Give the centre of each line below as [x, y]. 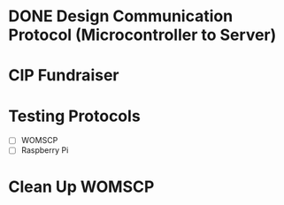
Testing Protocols [74, 116]
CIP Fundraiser [64, 76]
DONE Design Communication [121, 16]
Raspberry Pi [45, 150]
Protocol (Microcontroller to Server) [142, 35]
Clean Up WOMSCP [81, 186]
